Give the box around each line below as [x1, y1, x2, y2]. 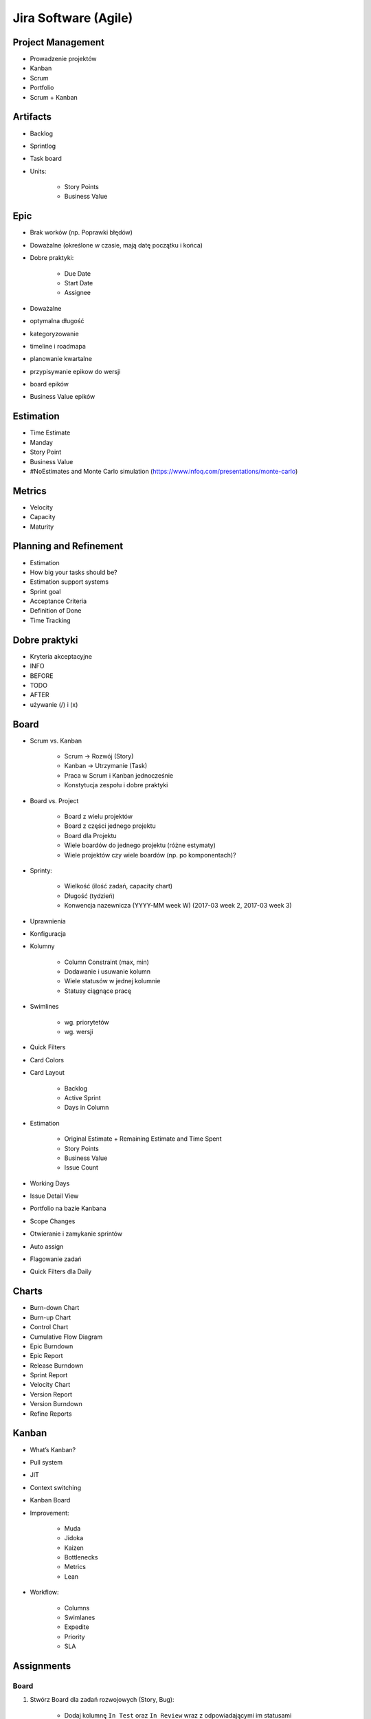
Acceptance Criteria [30, 597, 87, 605]
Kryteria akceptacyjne [30, 652, 93, 660]
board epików [30, 380, 69, 388]
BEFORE [30, 671, 54, 680]
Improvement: [30, 1509, 69, 1517]
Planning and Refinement [12, 540, 124, 552]
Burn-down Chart [30, 1304, 80, 1312]
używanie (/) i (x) [30, 700, 78, 708]
